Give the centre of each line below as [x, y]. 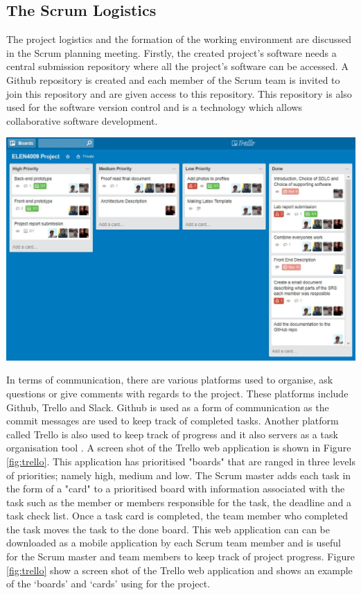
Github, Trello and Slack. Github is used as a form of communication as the [168, 407]
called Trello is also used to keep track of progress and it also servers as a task [172, 434]
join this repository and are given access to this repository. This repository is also [179, 93]
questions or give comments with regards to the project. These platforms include [177, 393]
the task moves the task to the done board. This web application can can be [168, 529]
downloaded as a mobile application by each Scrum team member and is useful [174, 543]
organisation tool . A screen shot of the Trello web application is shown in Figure [179, 448]
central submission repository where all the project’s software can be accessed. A [177, 66]
